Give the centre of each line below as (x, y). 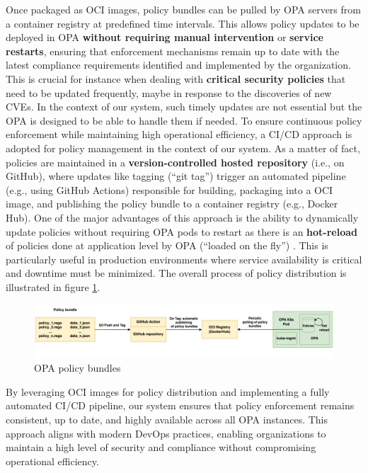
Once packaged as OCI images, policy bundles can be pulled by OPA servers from (183, 9)
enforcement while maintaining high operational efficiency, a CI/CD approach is (179, 134)
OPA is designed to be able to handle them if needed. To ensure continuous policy (184, 120)
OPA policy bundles (77, 368)
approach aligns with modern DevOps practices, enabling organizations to (166, 433)
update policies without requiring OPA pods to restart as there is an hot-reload (182, 231)
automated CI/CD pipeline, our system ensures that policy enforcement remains (180, 405)
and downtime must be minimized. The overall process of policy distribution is (176, 273)
